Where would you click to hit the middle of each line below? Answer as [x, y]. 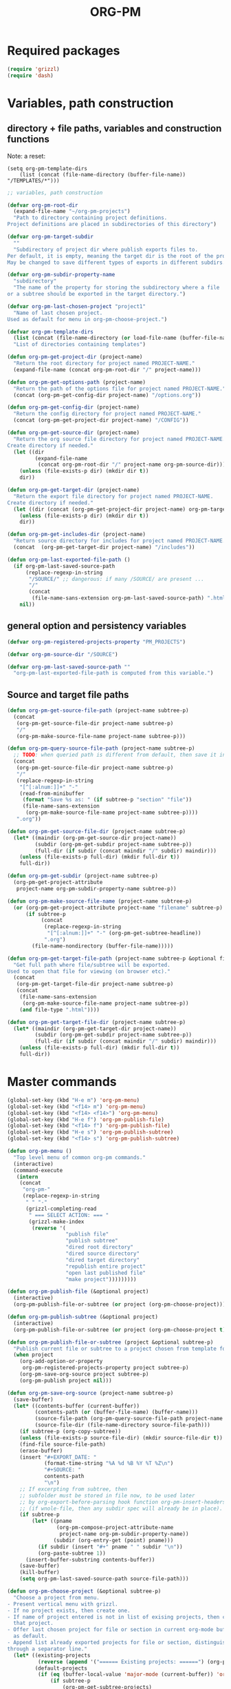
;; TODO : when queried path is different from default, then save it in [120, 755]
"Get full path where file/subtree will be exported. [92, 965]
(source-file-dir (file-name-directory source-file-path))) [123, 1425]
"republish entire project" [106, 1266]
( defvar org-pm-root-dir [43, 205]
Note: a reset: [26, 156]
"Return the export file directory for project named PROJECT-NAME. [113, 496]
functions [28, 140]
